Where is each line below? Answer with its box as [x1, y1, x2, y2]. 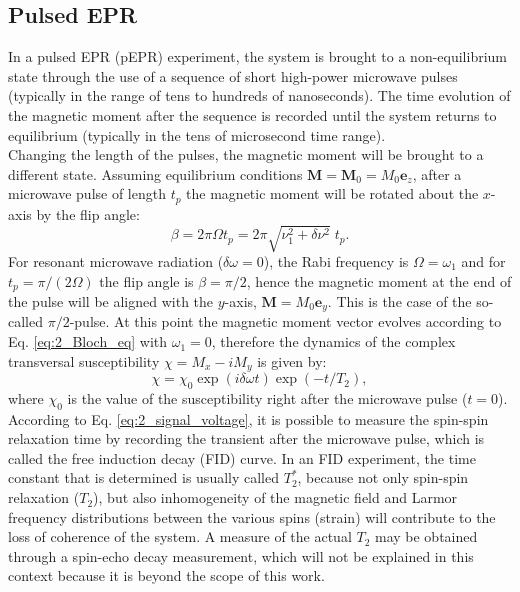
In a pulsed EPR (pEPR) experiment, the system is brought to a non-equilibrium [8, 46, 508, 67]
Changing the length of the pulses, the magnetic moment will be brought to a [8, 144, 484, 165]
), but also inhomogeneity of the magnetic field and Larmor [93, 487, 458, 508]
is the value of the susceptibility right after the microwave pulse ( [67, 387, 468, 408]
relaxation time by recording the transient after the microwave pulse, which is [8, 428, 485, 449]
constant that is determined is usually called [8, 467, 280, 488]
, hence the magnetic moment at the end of [246, 270, 512, 291]
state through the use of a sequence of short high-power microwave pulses [8, 65, 458, 86]
